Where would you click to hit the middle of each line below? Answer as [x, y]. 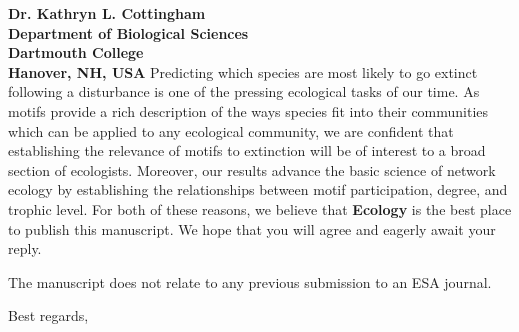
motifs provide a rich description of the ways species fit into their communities [248, 110]
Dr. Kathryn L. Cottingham [107, 13]
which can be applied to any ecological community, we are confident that [231, 130]
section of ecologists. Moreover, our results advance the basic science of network [252, 169]
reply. [25, 248]
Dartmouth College [76, 52]
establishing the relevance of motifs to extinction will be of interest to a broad [247, 150]
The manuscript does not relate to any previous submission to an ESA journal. [250, 281]
